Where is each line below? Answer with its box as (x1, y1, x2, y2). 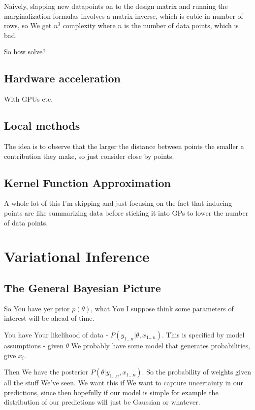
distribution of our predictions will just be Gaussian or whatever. (4, 397, 200, 407)
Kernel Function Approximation (4, 175, 171, 190)
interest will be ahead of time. (4, 313, 95, 323)
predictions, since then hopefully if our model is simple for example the (4, 387, 219, 397)
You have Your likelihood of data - (4, 329, 108, 339)
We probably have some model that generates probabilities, (71, 340, 250, 350)
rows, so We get (4, 20, 52, 31)
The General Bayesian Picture (4, 280, 161, 295)
